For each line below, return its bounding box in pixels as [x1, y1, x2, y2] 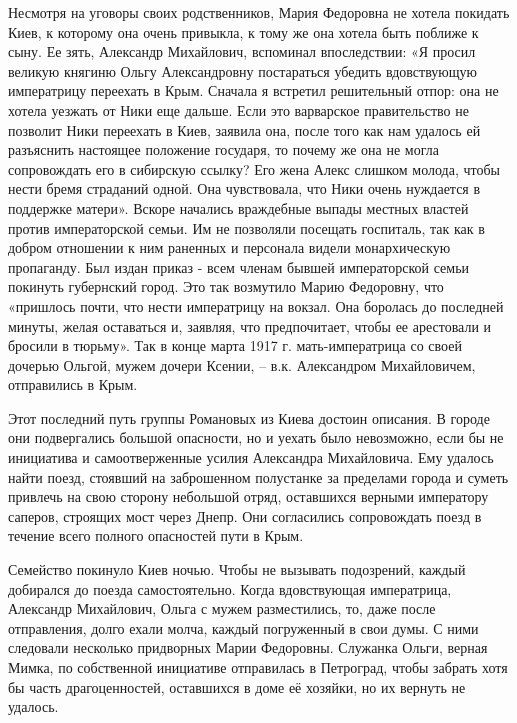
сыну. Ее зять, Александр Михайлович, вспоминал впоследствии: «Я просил [8, 41, 476, 62]
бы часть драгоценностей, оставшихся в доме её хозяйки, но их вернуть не [8, 676, 466, 697]
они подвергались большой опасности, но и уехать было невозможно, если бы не [8, 427, 504, 448]
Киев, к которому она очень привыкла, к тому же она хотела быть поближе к [8, 21, 479, 42]
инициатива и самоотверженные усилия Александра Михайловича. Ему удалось [8, 447, 494, 468]
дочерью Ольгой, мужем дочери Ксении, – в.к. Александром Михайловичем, [8, 354, 476, 375]
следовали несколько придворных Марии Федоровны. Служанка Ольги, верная [8, 637, 488, 658]
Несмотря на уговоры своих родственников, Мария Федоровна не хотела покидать [8, 2, 510, 22]
